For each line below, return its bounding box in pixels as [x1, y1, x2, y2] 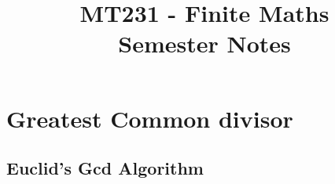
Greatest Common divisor [6, 102, 293, 134]
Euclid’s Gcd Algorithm [6, 156, 204, 180]
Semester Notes [118, 27, 291, 60]
